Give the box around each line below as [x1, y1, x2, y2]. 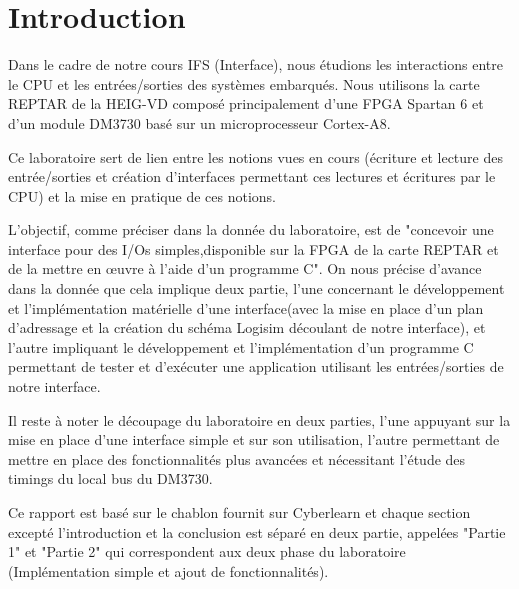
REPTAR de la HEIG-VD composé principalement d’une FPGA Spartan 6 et [8, 93, 484, 114]
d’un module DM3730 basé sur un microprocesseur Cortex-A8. [8, 112, 391, 133]
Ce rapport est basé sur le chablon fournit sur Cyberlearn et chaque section [8, 502, 471, 522]
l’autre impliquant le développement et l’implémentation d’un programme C [8, 336, 474, 357]
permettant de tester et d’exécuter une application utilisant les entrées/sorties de [8, 356, 504, 377]
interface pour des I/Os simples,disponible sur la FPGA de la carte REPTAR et [8, 238, 499, 259]
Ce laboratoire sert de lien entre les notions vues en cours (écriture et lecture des [8, 146, 503, 167]
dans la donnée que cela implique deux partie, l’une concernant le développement [8, 278, 505, 299]
